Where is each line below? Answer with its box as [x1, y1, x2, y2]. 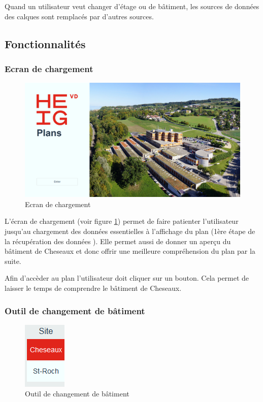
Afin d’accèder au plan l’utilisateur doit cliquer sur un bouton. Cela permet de [5, 273, 249, 283]
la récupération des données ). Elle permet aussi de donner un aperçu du [5, 236, 231, 246]
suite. [5, 255, 21, 266]
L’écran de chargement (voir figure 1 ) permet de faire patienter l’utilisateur [5, 216, 239, 226]
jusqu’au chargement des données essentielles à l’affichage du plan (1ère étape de [5, 226, 255, 237]
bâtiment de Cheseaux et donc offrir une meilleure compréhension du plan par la [5, 246, 255, 256]
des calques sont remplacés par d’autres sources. [5, 11, 154, 21]
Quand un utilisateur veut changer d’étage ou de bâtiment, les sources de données [5, 1, 259, 11]
